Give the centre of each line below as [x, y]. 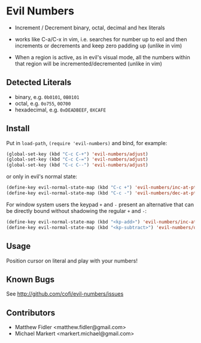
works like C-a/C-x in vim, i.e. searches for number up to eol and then [101, 39]
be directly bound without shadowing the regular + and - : [76, 210]
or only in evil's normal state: [42, 177]
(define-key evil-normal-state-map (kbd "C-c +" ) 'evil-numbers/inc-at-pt [101, 188]
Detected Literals [39, 82]
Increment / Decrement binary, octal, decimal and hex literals [90, 28]
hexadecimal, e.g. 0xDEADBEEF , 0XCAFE [60, 110]
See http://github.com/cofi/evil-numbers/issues [65, 294]
